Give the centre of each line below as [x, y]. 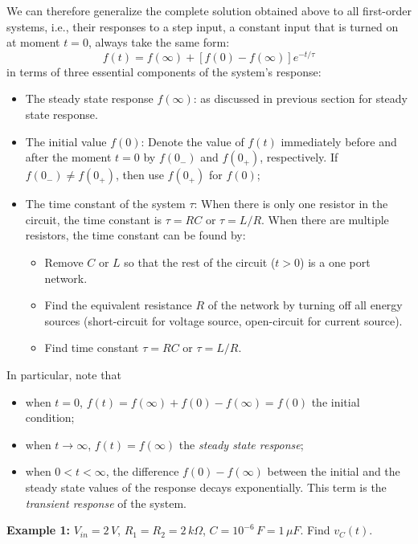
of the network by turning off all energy [305, 305]
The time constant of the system [105, 204]
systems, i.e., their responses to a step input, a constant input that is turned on [203, 26]
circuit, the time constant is [94, 219]
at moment [33, 42]
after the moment [68, 157]
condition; [50, 417]
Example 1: [38, 530]
